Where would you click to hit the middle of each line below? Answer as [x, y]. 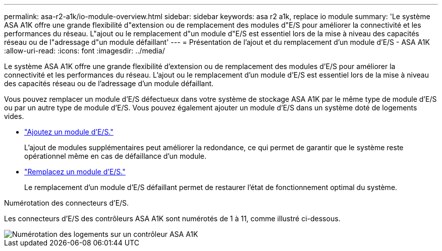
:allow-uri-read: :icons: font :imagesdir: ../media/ [85, 51]
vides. [14, 116]
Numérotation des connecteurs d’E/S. [67, 203]
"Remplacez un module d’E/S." [75, 172]
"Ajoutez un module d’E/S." [69, 132]
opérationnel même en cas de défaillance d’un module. [116, 156]
